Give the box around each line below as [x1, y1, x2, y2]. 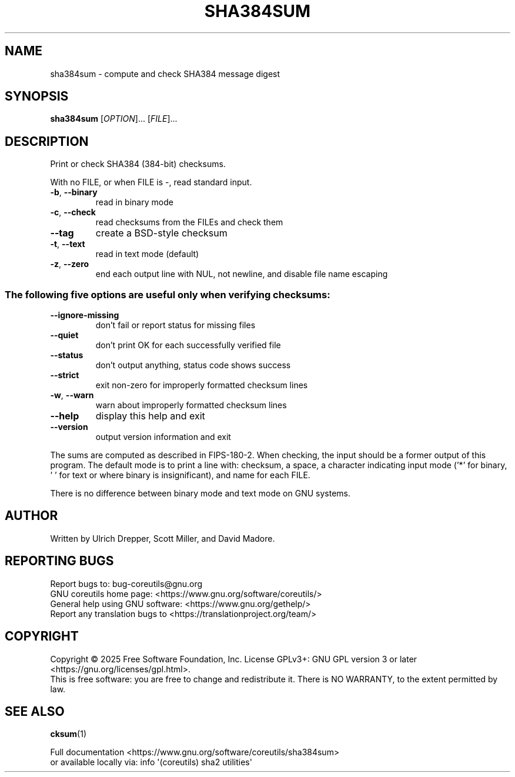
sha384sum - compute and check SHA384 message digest [50, 68, 280, 79]
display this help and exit [95, 410, 205, 422]
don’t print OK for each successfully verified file [95, 340, 281, 351]
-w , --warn [50, 390, 94, 401]
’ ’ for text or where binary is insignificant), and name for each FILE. [50, 470, 310, 481]
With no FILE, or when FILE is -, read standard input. [50, 177, 252, 188]
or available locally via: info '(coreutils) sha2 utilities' [50, 757, 252, 768]
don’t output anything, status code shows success [95, 360, 291, 371]
